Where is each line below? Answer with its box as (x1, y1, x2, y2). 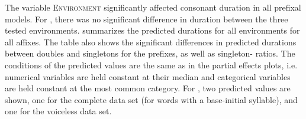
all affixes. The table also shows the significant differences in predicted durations (5, 35, 297, 48)
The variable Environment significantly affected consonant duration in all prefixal (5, 1, 301, 13)
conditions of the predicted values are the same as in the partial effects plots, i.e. (5, 58, 298, 71)
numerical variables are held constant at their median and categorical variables (5, 70, 291, 82)
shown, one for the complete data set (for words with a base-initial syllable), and (5, 93, 298, 105)
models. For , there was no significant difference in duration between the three (5, 12, 288, 25)
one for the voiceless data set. (5, 105, 112, 117)
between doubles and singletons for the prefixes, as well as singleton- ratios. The (5, 47, 295, 59)
